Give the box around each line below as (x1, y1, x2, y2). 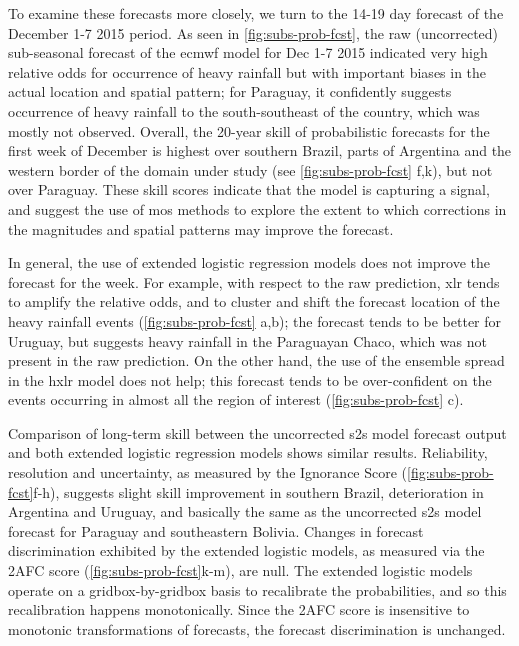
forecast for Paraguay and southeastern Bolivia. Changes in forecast (8, 520, 424, 541)
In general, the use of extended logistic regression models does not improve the (8, 252, 491, 273)
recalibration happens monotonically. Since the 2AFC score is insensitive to (8, 599, 470, 620)
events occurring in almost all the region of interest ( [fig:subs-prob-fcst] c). (8, 389, 464, 410)
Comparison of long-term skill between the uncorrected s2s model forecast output (8, 422, 507, 443)
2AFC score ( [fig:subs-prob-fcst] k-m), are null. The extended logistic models (8, 560, 473, 581)
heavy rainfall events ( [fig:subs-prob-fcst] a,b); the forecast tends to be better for (8, 310, 502, 331)
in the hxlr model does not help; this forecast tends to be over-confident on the (8, 369, 492, 390)
